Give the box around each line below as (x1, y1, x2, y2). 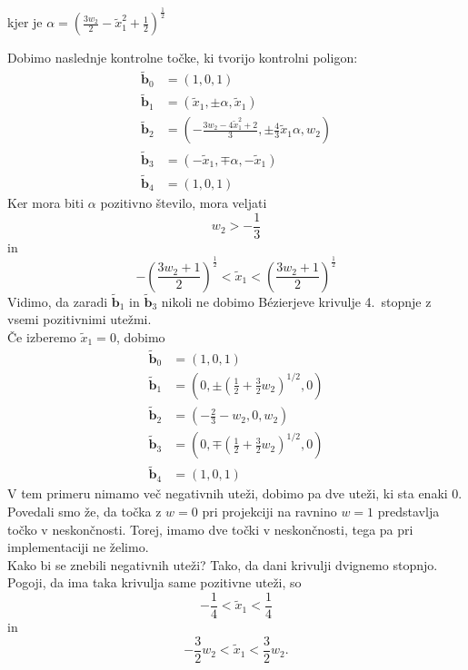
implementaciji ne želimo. (7, 537, 149, 557)
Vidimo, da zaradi (7, 291, 108, 310)
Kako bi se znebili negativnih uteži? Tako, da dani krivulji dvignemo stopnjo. (7, 555, 438, 574)
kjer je (7, 13, 43, 32)
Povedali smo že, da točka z (7, 502, 162, 520)
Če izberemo (7, 328, 76, 346)
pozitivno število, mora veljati (100, 192, 267, 212)
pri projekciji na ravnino (202, 502, 337, 520)
